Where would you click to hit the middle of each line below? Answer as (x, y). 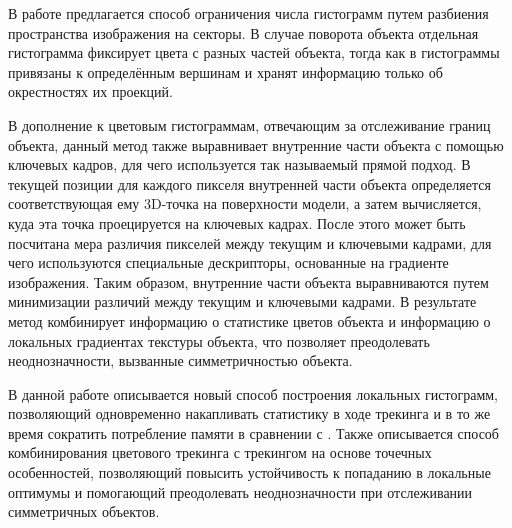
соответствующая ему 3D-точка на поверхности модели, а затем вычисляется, (245, 203)
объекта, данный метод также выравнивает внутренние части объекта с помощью (256, 144)
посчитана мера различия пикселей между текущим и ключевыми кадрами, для (250, 242)
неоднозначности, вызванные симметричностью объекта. (180, 360)
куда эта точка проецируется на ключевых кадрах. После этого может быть (237, 222)
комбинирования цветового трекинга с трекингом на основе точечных (220, 452)
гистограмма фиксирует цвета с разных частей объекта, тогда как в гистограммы (254, 52)
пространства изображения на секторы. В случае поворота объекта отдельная (243, 32)
